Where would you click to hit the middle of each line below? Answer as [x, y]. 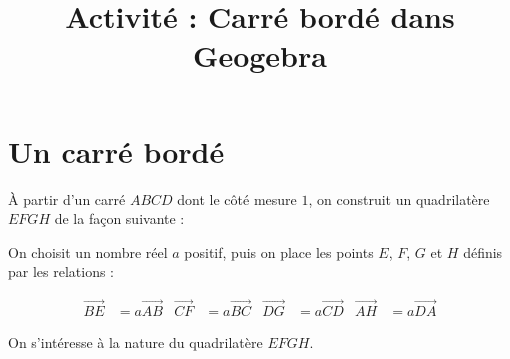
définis [483, 251]
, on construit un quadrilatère [399, 198]
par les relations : [61, 271]
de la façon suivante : [119, 218]
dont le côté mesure [237, 198]
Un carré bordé [116, 150]
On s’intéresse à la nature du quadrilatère [135, 342]
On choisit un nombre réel [88, 251]
